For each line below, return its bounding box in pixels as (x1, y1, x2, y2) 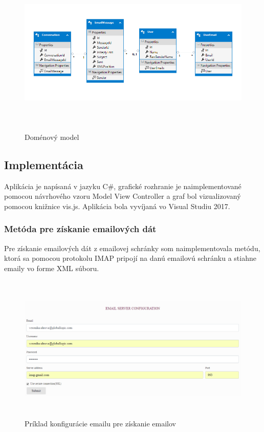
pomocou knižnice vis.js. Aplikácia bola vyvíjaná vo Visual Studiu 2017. (4, 200, 230, 211)
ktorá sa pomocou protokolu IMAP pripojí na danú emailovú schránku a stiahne (4, 253, 256, 263)
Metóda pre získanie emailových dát (4, 222, 157, 235)
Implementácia (4, 156, 83, 172)
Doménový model (25, 131, 79, 142)
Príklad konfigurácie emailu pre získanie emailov (25, 418, 176, 428)
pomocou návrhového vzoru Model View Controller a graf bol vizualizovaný (4, 191, 241, 201)
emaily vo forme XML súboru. (4, 262, 99, 273)
